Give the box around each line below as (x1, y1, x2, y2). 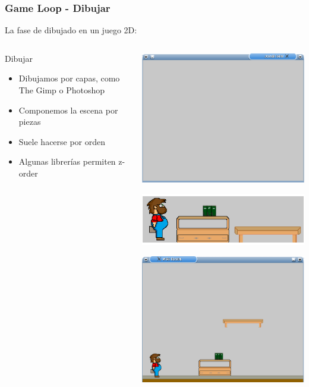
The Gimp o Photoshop (18, 84, 105, 96)
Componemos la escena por (18, 103, 118, 116)
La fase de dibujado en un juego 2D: (5, 24, 137, 36)
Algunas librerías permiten (18, 155, 116, 168)
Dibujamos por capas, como (18, 72, 120, 84)
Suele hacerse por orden (18, 135, 106, 147)
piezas (18, 115, 41, 128)
